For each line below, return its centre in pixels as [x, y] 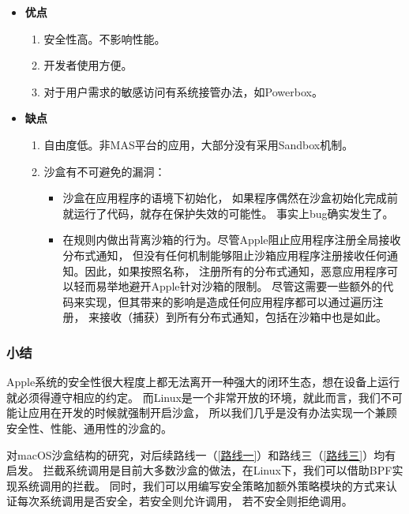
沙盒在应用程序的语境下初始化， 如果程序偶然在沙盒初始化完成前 [231, 198]
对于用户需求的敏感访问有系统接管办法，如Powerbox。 [183, 91]
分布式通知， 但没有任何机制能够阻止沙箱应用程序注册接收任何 [225, 255]
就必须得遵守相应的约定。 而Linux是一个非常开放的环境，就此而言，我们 [193, 397]
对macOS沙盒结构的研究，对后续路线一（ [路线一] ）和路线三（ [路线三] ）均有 [201, 454]
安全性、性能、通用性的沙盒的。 [89, 428]
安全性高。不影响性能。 [105, 38]
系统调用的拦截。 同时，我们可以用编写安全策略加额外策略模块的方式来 [201, 485]
